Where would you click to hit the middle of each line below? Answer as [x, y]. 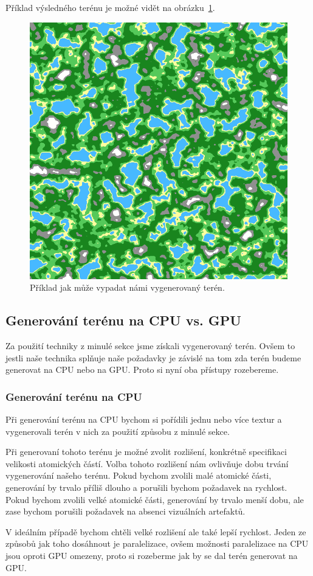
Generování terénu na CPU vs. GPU [123, 320]
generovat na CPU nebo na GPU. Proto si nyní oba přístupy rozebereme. [142, 370]
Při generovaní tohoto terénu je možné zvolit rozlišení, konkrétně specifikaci [146, 452]
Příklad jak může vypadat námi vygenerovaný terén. [127, 287]
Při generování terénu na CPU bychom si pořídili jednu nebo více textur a [144, 419]
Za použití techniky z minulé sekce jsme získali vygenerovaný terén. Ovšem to [150, 345]
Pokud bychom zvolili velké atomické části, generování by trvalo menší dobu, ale [155, 499]
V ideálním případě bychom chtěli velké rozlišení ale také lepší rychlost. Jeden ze [156, 531]
